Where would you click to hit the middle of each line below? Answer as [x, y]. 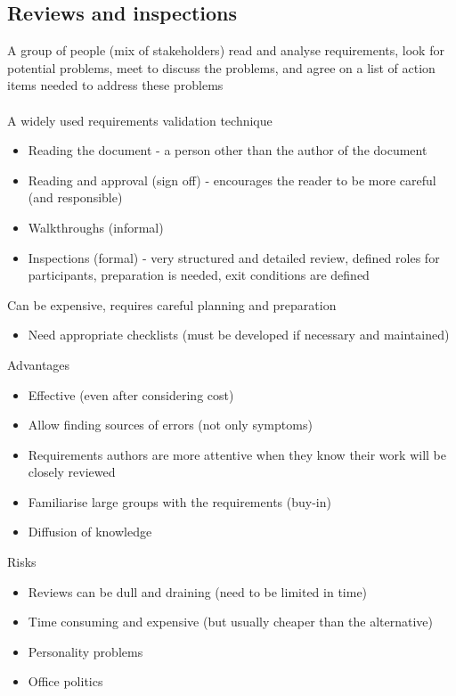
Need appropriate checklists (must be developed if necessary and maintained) [239, 335]
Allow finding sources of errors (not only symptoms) [170, 425]
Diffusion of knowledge [90, 532]
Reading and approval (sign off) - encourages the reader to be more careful [232, 180]
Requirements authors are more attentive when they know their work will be [237, 454]
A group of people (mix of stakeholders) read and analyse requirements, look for [226, 50]
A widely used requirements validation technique [140, 120]
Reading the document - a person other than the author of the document [228, 150]
